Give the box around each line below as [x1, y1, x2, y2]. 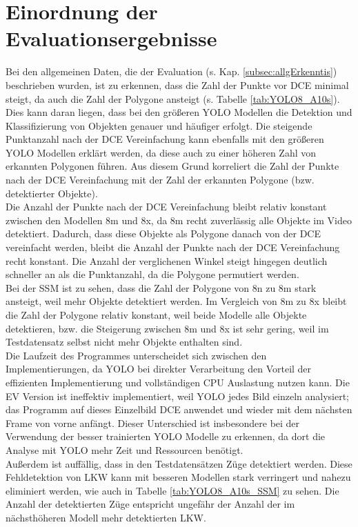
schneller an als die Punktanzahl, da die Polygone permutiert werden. [6, 267, 299, 281]
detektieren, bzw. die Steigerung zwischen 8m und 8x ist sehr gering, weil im [6, 321, 329, 335]
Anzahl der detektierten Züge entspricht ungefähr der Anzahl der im [6, 497, 295, 511]
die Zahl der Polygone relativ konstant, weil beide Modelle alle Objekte [6, 308, 307, 321]
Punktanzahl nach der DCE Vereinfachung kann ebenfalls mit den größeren [6, 132, 324, 146]
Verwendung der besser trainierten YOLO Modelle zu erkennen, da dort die [6, 429, 326, 444]
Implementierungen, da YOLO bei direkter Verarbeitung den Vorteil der [6, 361, 312, 376]
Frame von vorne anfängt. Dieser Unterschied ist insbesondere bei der [6, 415, 300, 430]
